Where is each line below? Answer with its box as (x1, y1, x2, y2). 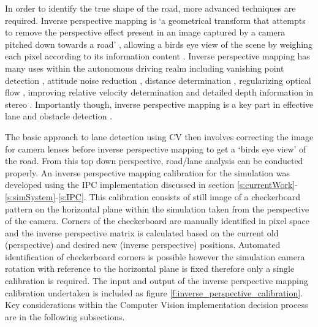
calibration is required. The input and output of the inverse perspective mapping (5, 274, 308, 287)
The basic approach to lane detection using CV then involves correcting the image (5, 130, 314, 143)
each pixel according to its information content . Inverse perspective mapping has (5, 50, 310, 62)
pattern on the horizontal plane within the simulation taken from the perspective (5, 202, 309, 215)
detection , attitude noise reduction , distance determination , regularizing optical (5, 73, 311, 86)
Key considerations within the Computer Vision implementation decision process (5, 298, 308, 311)
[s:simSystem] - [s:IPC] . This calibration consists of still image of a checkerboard (5, 190, 301, 203)
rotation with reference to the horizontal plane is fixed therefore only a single (5, 262, 295, 275)
